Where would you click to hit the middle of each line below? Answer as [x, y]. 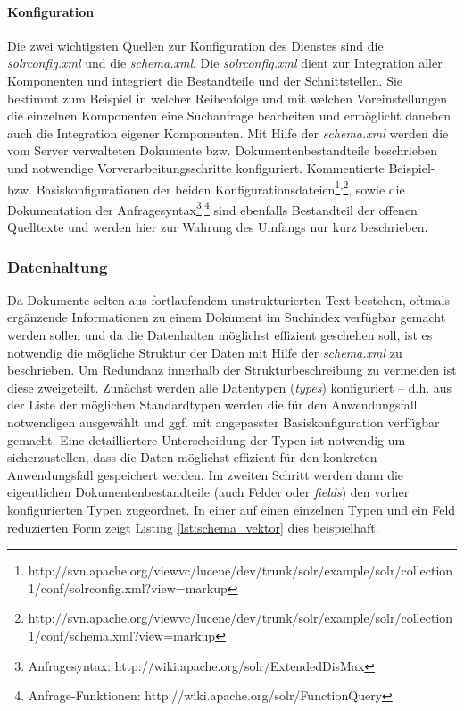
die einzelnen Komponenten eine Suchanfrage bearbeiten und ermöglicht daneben [229, 116]
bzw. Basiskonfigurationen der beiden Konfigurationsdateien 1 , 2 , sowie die [206, 187]
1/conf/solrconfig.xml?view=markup [128, 587]
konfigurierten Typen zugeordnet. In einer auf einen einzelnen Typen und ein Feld [232, 509]
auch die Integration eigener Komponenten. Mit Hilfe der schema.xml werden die [228, 132]
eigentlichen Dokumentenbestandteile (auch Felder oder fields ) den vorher [208, 492]
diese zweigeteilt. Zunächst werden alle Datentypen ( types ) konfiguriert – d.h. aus [230, 387]
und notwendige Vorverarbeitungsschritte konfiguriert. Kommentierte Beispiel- [221, 167]
